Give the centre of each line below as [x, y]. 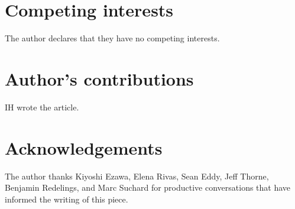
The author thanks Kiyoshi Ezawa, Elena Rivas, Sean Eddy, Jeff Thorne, [137, 176]
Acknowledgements [84, 147]
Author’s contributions [99, 78]
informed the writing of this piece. [67, 199]
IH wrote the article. [42, 107]
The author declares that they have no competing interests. [112, 38]
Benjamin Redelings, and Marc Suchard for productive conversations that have [148, 187]
